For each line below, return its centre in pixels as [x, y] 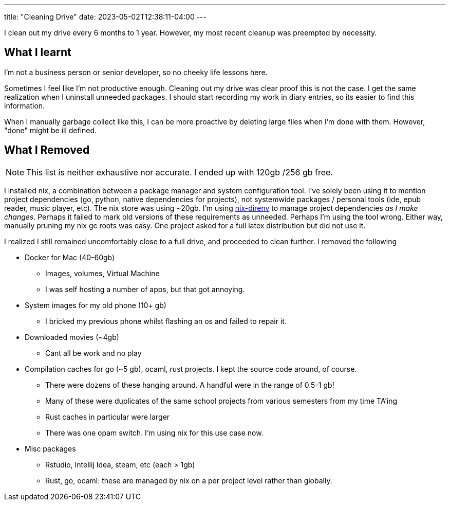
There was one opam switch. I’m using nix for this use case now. [154, 432]
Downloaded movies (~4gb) [72, 337]
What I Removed [47, 150]
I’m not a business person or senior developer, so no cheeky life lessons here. [136, 72]
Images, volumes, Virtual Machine [102, 273]
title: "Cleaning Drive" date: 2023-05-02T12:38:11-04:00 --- [105, 17]
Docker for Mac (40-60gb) [70, 257]
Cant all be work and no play [93, 353]
